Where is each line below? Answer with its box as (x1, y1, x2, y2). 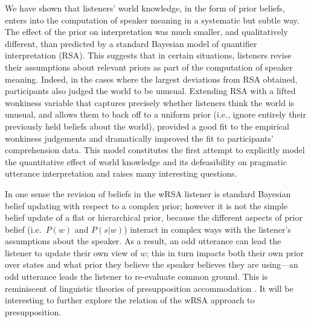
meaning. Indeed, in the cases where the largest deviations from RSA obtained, (5, 72, 298, 85)
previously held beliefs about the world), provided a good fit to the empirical (5, 119, 289, 132)
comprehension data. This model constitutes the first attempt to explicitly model (5, 144, 305, 156)
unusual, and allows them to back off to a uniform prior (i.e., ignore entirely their (5, 108, 306, 121)
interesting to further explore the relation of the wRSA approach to (5, 294, 255, 306)
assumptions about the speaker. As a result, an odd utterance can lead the (5, 235, 281, 247)
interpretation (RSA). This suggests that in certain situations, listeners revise (5, 49, 292, 62)
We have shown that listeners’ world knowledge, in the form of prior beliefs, (5, 2, 285, 14)
